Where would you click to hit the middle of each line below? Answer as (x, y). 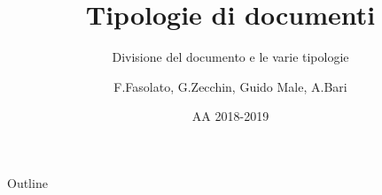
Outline (27, 182)
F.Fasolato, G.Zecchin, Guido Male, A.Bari (230, 86)
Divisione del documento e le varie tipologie (230, 57)
